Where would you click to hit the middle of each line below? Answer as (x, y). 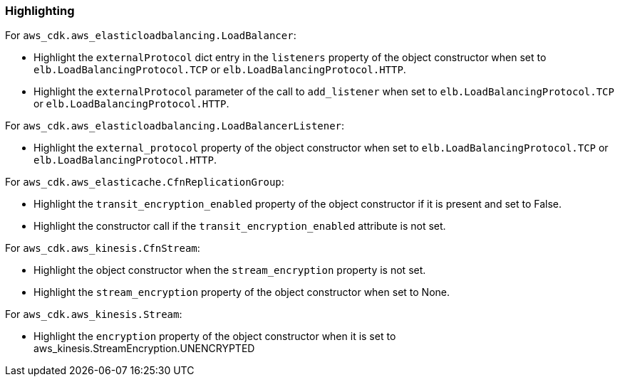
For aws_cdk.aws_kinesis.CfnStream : (103, 248)
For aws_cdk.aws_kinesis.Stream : (94, 314)
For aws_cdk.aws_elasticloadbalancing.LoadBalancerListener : (175, 126)
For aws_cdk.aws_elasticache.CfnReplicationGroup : (145, 182)
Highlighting (40, 11)
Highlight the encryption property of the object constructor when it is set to (215, 336)
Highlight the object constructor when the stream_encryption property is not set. (230, 270)
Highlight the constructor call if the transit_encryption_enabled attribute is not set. (240, 226)
